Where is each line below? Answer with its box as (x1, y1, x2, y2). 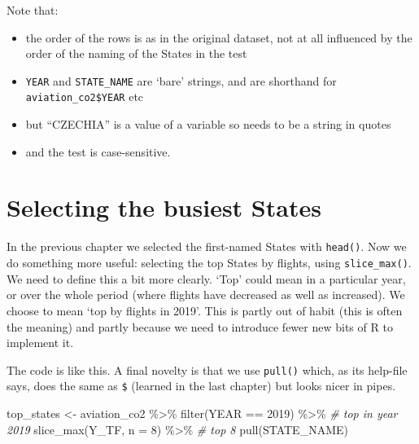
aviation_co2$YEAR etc (25, 88, 144, 105)
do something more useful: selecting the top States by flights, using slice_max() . (7, 254, 412, 271)
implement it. (7, 334, 74, 351)
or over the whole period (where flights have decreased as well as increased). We (7, 286, 405, 303)
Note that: (7, 2, 59, 18)
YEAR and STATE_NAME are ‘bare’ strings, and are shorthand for (25, 72, 337, 89)
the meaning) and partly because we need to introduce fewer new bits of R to (7, 318, 393, 335)
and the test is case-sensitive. (25, 143, 171, 160)
